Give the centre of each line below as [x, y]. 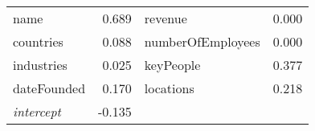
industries [40, 65]
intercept [37, 111]
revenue [166, 18]
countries [38, 41]
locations [169, 88]
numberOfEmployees [202, 41]
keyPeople [172, 65]
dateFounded [49, 88]
